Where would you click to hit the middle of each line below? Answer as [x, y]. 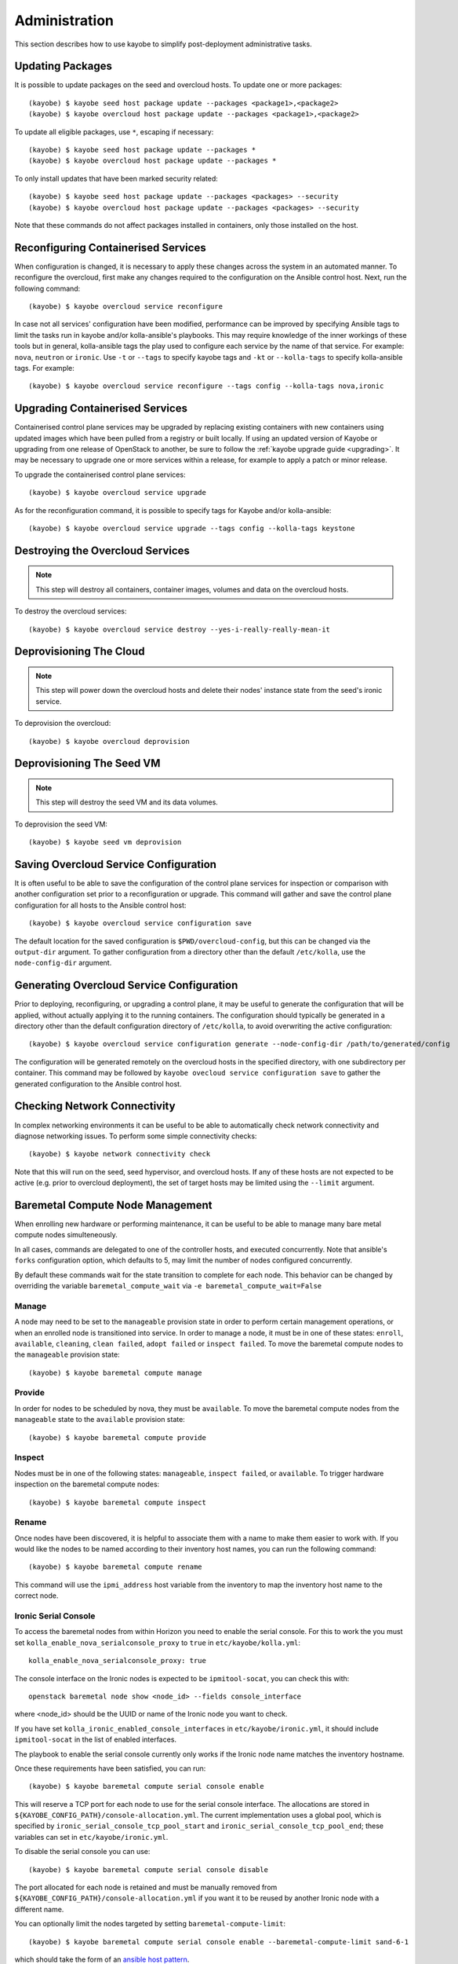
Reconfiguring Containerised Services [111, 247]
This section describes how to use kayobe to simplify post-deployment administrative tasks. [164, 44]
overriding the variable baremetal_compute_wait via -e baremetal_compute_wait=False [168, 1285]
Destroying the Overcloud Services [102, 550]
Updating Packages [64, 66]
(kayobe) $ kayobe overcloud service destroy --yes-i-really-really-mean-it [180, 629]
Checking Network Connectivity [95, 1107]
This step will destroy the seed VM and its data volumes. [127, 802]
